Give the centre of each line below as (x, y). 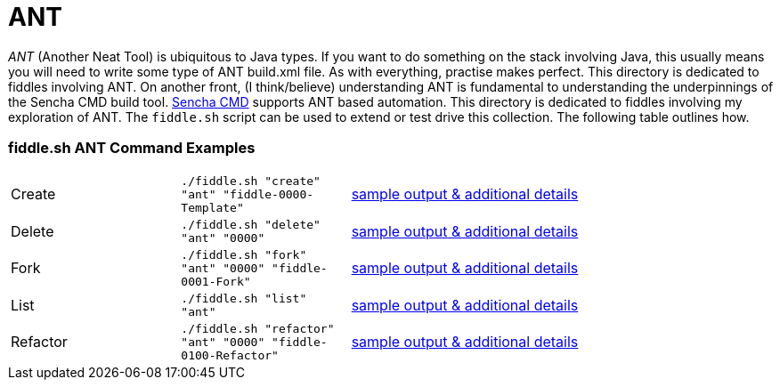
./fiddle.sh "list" (244, 298)
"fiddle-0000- (268, 194)
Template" (212, 207)
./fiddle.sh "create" (251, 181)
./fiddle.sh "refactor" (258, 328)
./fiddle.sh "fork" (244, 254)
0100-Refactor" (230, 355)
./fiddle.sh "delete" (251, 224)
